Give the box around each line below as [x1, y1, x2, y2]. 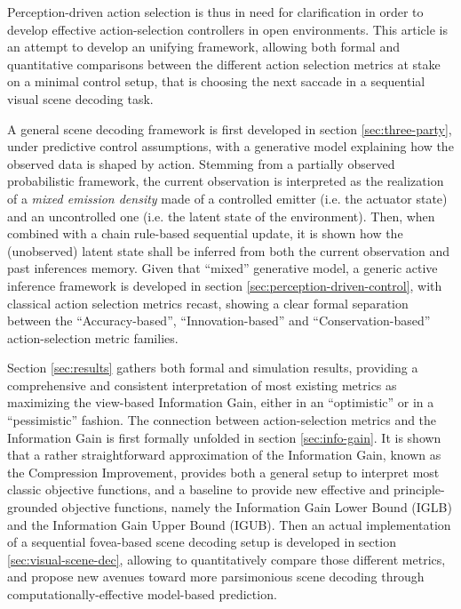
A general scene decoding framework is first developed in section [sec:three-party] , [7, 119, 452, 138]
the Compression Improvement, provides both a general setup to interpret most [7, 462, 440, 481]
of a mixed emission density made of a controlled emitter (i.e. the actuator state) [7, 188, 448, 207]
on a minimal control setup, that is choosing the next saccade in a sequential [7, 72, 425, 91]
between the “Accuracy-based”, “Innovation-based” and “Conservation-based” [7, 311, 431, 330]
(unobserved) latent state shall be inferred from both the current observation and [7, 241, 450, 260]
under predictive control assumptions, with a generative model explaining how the [7, 137, 454, 156]
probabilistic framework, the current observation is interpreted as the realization [7, 172, 444, 190]
